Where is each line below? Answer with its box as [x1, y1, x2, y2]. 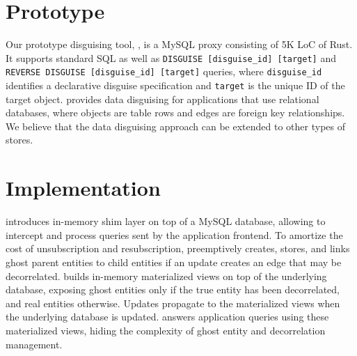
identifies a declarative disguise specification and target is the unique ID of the [6, 78, 345, 93]
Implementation [6, 173, 161, 202]
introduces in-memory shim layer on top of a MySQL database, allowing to [6, 214, 326, 229]
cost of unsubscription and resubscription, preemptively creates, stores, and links [6, 241, 350, 256]
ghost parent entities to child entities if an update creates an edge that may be [6, 254, 342, 269]
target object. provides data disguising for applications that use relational [6, 91, 319, 106]
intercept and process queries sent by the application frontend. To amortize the [6, 227, 343, 242]
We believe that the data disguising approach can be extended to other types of [6, 118, 345, 133]
